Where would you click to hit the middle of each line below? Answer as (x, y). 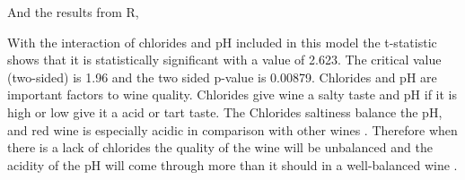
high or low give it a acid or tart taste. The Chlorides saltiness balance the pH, (225, 111)
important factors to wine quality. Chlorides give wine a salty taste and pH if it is (232, 94)
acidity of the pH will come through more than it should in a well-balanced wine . (232, 164)
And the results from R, (73, 12)
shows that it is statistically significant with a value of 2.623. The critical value (224, 60)
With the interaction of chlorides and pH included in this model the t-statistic (222, 42)
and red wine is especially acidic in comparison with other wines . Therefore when (232, 129)
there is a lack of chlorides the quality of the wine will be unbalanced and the (220, 147)
